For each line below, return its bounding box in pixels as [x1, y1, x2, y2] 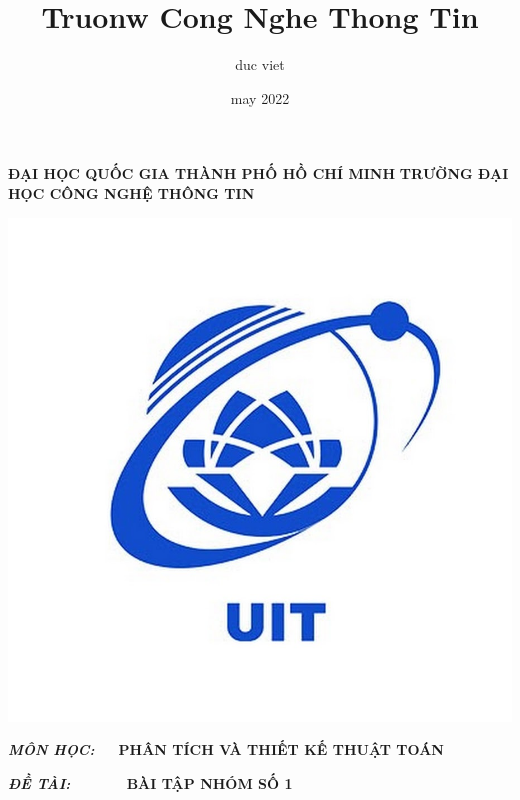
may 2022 [230, 87, 290, 108]
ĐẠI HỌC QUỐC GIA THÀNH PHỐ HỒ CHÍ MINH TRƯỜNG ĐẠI [8, 163, 509, 184]
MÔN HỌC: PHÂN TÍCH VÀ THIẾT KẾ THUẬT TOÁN [8, 739, 444, 760]
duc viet [235, 54, 285, 75]
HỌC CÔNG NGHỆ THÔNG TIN [8, 182, 255, 203]
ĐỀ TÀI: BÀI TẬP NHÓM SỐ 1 [8, 772, 293, 793]
